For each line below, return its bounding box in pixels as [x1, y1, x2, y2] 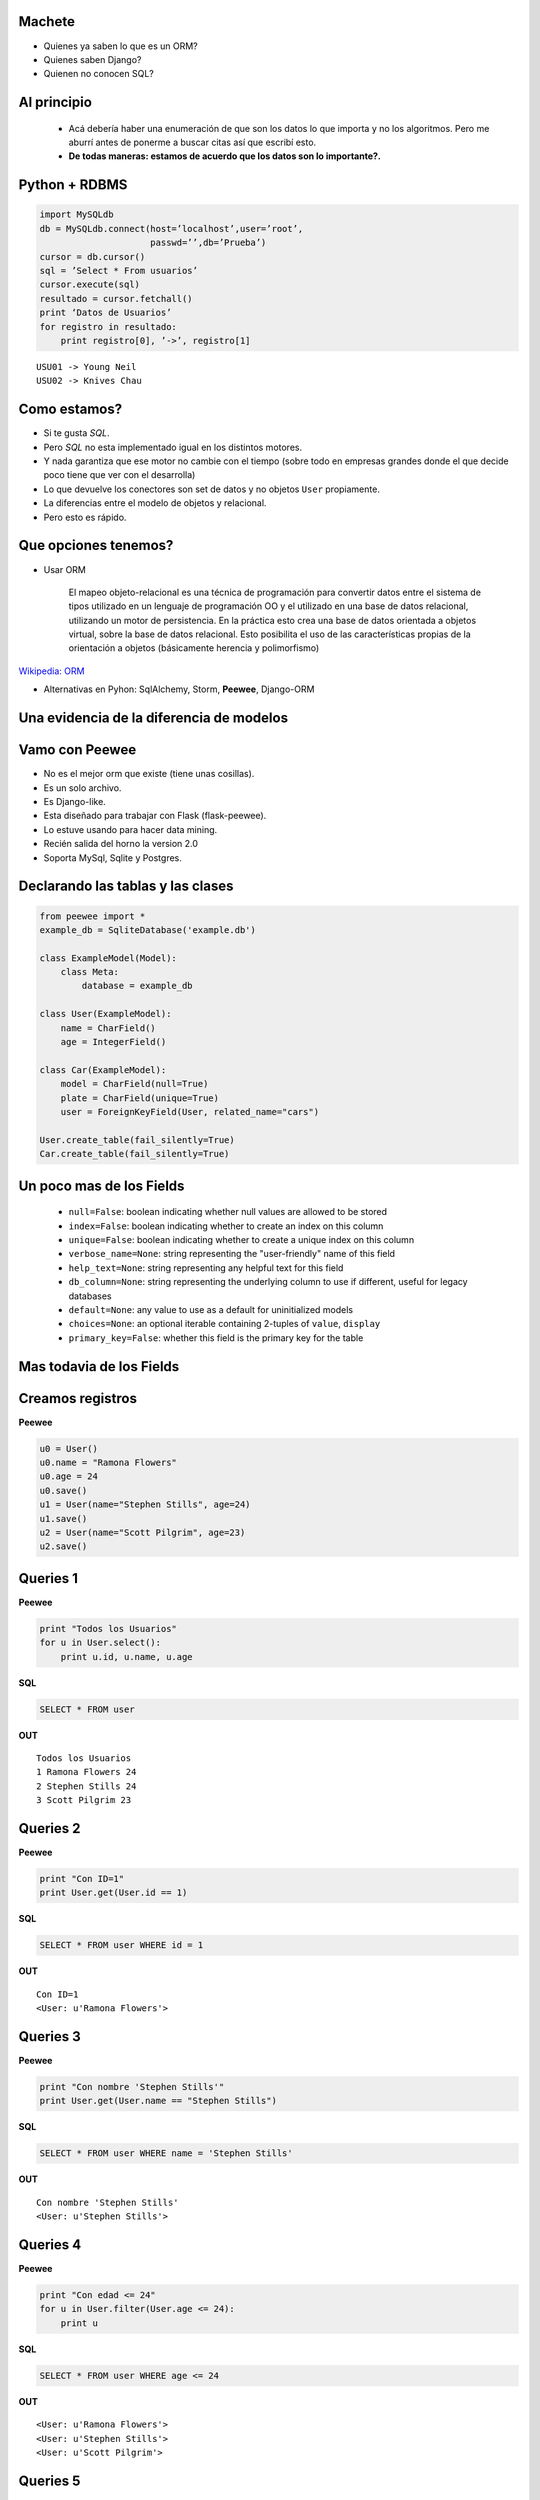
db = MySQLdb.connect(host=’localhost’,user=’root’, [39, 223, 304, 234]
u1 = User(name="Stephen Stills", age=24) [39, 1499, 251, 1510]
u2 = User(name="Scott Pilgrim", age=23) [39, 1526, 246, 1538]
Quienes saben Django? [43, 53, 142, 65]
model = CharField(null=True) [60, 1078, 209, 1090]
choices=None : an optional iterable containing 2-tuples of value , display [68, 1318, 381, 1330]
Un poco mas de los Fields [18, 1177, 185, 1194]
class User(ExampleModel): [39, 1008, 172, 1020]
